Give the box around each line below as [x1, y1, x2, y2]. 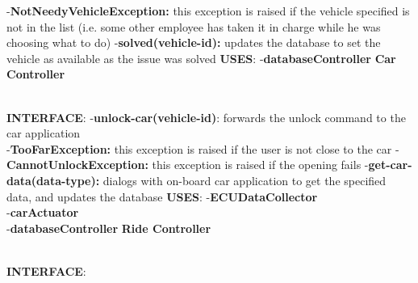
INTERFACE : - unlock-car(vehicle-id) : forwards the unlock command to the [6, 108, 406, 125]
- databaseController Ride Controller [6, 219, 211, 236]
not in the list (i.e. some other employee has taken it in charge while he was [6, 18, 381, 35]
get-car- [368, 156, 412, 173]
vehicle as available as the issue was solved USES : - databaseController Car [6, 49, 396, 66]
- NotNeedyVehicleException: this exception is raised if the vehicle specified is [6, 2, 410, 19]
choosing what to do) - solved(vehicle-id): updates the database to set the [6, 34, 381, 51]
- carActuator [6, 204, 79, 221]
